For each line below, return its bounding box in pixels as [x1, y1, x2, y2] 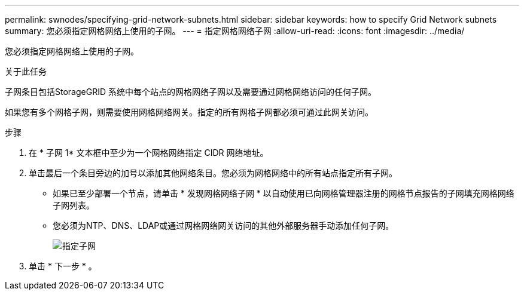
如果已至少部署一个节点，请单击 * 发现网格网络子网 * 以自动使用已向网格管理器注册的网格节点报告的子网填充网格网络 [53, 188, 514, 198]
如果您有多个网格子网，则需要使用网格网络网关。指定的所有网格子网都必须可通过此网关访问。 [5, 107, 373, 117]
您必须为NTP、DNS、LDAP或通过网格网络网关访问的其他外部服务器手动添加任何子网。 [53, 220, 394, 231]
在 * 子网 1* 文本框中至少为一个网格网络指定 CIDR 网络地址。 [29, 147, 269, 158]
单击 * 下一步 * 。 [29, 261, 97, 271]
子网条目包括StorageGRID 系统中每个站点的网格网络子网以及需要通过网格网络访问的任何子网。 [5, 87, 376, 97]
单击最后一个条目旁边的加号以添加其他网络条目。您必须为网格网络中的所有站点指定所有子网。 [29, 168, 397, 178]
